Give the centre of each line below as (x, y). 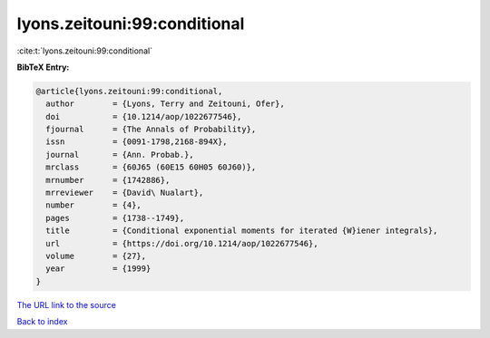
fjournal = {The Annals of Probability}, (151, 130)
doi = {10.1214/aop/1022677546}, (144, 116)
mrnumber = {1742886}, (108, 180)
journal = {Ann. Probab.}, (120, 155)
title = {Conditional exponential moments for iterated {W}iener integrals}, (242, 231)
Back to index (42, 322)
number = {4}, (94, 205)
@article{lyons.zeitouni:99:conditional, (129, 91)
